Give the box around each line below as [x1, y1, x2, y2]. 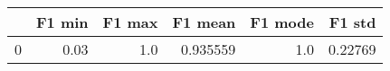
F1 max [102, 12, 158, 32]
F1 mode [250, 12, 314, 32]
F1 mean [172, 12, 236, 32]
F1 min [36, 12, 89, 32]
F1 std [328, 12, 376, 32]
